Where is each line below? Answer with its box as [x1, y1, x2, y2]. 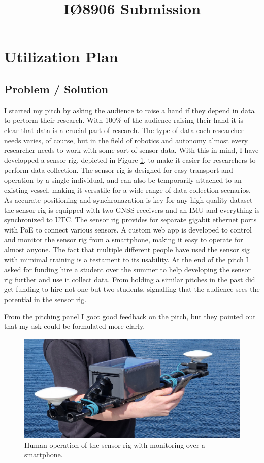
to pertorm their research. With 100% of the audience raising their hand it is [4, 115, 244, 125]
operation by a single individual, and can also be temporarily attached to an [4, 174, 242, 185]
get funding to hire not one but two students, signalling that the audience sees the [4, 284, 260, 294]
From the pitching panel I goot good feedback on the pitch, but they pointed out [4, 311, 256, 321]
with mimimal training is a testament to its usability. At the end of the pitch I [4, 254, 249, 264]
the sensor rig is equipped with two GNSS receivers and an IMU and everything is [4, 204, 260, 215]
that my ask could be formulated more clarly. [4, 321, 145, 332]
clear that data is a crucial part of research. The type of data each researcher [4, 124, 244, 135]
